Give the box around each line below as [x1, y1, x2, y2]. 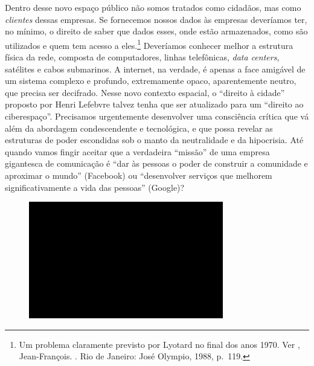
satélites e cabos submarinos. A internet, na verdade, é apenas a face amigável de [5, 62, 306, 75]
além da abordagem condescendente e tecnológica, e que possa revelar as [5, 121, 273, 134]
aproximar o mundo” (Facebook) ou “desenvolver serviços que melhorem [5, 169, 272, 181]
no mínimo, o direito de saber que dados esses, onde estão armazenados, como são [5, 25, 308, 37]
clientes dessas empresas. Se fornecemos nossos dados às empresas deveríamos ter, [5, 13, 307, 25]
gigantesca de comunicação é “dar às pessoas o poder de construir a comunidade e [5, 157, 308, 170]
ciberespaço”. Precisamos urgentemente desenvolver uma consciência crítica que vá [5, 110, 309, 122]
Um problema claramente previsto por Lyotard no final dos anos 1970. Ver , [19, 338, 300, 350]
